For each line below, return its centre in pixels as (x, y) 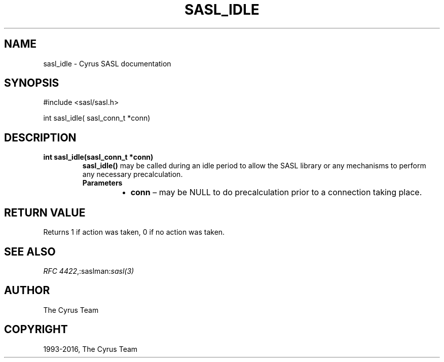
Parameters (102, 183)
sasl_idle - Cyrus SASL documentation (107, 63)
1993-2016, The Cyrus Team (90, 349)
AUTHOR (27, 291)
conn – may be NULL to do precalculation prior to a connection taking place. (276, 192)
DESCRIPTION (40, 137)
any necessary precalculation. (133, 174)
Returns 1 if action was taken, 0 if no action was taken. (134, 232)
